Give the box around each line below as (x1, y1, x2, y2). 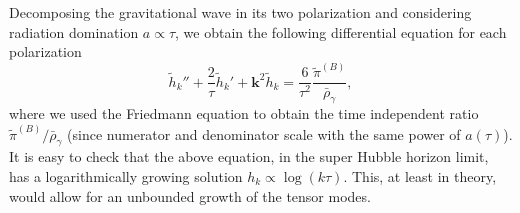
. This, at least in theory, (343, 165, 497, 186)
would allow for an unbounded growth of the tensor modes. (9, 185, 371, 206)
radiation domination (9, 21, 139, 42)
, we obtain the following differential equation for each (175, 21, 507, 42)
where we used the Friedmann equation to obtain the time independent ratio (9, 103, 479, 124)
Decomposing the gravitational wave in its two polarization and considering (9, 2, 472, 22)
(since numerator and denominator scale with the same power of (67, 123, 461, 144)
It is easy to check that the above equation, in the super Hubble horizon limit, (9, 146, 489, 167)
